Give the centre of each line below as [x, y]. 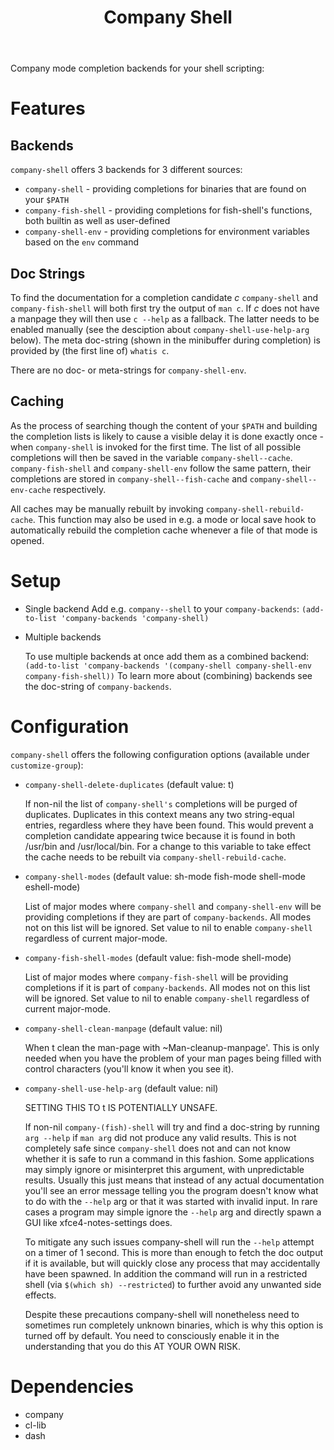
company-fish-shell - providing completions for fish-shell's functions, [168, 210]
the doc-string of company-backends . [98, 686]
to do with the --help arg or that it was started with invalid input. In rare [171, 1201]
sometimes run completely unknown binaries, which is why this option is [174, 1325]
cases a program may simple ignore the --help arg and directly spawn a [173, 1212]
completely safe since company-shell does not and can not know [157, 1148]
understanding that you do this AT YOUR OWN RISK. [132, 1346]
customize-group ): [47, 765]
